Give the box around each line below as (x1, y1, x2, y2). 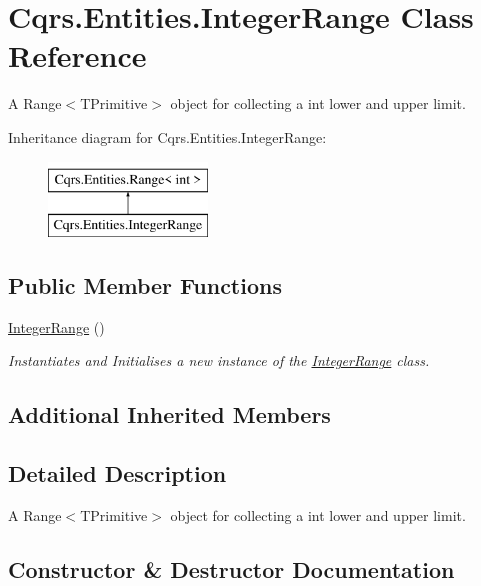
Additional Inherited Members (8, 399, 331, 430)
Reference (8, 35, 147, 76)
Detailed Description (8, 458, 227, 489)
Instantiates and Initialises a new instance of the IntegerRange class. (8, 350, 430, 371)
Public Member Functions (8, 270, 282, 301)
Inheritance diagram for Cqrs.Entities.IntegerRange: (8, 126, 327, 147)
